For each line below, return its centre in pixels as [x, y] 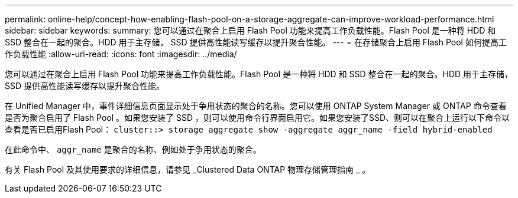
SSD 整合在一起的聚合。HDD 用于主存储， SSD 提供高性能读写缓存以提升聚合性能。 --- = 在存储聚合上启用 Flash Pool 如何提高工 [256, 42]
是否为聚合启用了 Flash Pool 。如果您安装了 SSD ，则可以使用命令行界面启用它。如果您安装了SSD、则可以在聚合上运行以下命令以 [258, 118]
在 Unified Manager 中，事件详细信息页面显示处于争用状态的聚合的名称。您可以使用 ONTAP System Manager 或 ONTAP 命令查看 [256, 106]
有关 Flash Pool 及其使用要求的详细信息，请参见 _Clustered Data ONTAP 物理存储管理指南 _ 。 [188, 169]
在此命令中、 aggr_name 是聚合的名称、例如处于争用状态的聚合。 [133, 149]
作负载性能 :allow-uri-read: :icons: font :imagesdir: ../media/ [121, 54]
